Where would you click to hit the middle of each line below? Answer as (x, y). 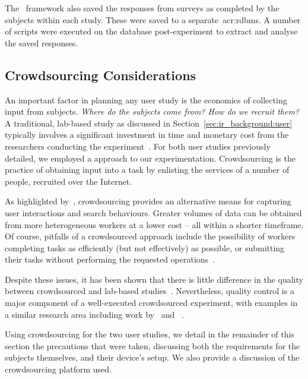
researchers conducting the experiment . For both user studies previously (138, 146)
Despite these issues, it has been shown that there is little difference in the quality (154, 279)
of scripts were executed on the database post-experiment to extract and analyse (151, 31)
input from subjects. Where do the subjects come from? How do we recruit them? (152, 111)
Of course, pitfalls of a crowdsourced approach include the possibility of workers (150, 236)
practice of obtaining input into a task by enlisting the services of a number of (147, 170)
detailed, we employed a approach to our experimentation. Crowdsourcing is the (150, 158)
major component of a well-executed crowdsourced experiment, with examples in (151, 303)
